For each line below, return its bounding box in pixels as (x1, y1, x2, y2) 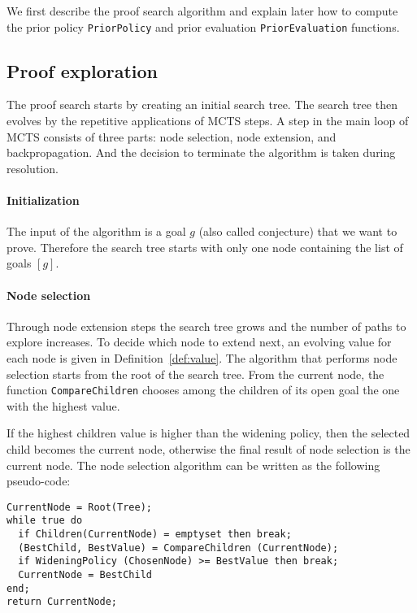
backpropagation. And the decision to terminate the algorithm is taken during (7, 144, 396, 161)
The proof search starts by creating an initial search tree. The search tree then (7, 96, 397, 113)
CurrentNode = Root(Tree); (7, 501, 152, 513)
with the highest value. (7, 397, 120, 414)
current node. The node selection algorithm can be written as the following (7, 456, 380, 473)
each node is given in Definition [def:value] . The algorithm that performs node (7, 349, 397, 366)
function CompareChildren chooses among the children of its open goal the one (7, 381, 400, 398)
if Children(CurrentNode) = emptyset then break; (18, 528, 292, 541)
